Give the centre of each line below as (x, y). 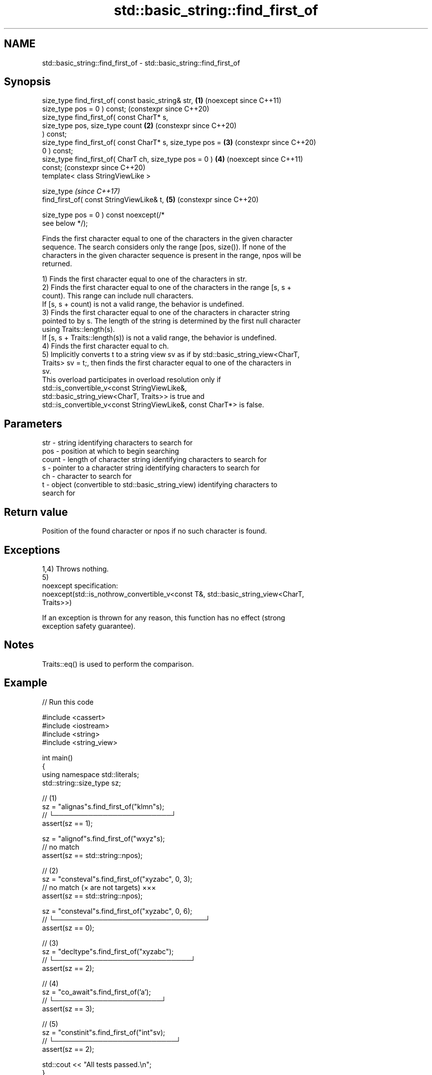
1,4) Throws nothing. (75, 569)
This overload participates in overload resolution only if (131, 380)
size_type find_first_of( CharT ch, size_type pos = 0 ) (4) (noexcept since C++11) (173, 159)
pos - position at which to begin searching (110, 451)
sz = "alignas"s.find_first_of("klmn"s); (103, 806)
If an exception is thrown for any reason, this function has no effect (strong (164, 617)
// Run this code (68, 702)
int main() (57, 757)
